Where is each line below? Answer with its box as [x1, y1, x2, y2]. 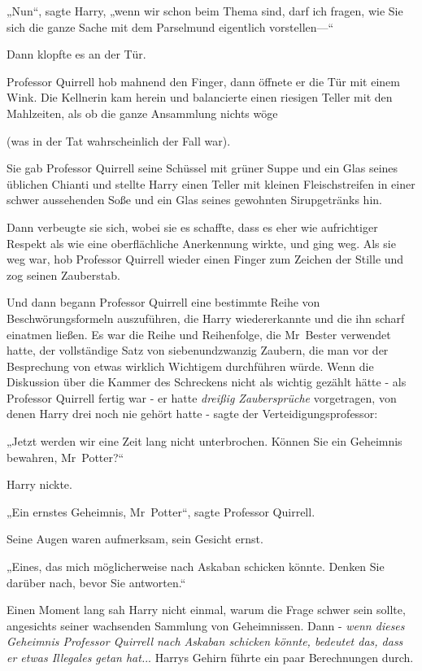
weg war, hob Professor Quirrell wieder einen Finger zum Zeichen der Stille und [7, 251, 404, 268]
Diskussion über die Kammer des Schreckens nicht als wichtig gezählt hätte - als [7, 373, 407, 390]
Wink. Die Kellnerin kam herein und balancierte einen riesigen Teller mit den [7, 89, 393, 106]
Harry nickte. [7, 476, 72, 493]
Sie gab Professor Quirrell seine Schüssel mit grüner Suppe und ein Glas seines [7, 159, 398, 176]
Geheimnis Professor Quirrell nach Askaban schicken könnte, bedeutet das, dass [7, 633, 403, 650]
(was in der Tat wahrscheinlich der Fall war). [7, 132, 231, 149]
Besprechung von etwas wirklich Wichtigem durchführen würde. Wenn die [7, 357, 374, 374]
